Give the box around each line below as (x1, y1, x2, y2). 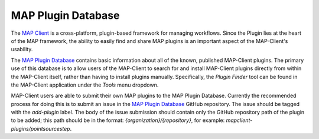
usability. (11, 46, 33, 53)
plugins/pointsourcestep (11, 125, 70, 132)
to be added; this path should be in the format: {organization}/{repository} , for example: (11, 117, 225, 124)
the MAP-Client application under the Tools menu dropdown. (11, 81, 159, 88)
